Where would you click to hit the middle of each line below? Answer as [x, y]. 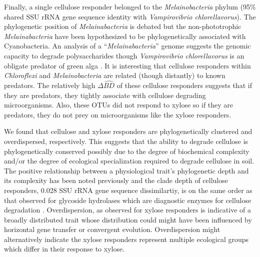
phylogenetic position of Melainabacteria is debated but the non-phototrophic [123, 26]
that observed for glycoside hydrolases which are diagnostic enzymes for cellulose [128, 200]
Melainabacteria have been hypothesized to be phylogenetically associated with [125, 36]
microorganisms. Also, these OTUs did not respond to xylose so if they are [119, 105]
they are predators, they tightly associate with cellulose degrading [105, 95]
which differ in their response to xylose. [64, 249]
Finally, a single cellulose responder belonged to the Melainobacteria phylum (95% [130, 6]
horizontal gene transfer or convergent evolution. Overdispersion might [112, 229]
